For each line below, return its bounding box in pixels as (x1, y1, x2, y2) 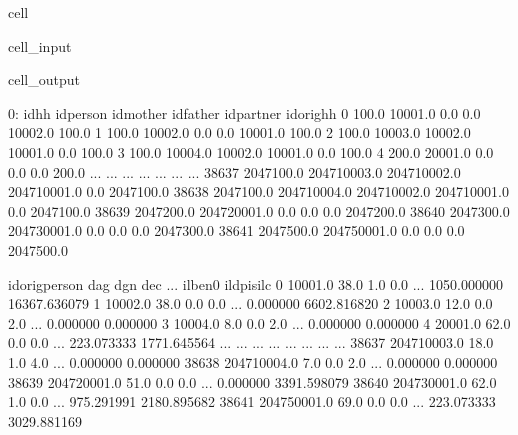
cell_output (8, 69, 80, 90)
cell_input (8, 35, 72, 56)
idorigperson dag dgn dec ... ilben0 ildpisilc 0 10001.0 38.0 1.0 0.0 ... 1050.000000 (8, 273, 503, 294)
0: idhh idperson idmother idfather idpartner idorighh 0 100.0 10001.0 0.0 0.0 (8, 102, 481, 123)
